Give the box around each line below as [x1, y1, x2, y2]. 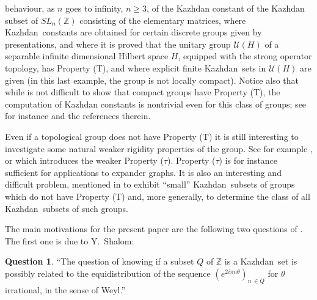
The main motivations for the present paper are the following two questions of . [5, 222, 303, 235]
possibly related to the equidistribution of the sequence [5, 266, 211, 279]
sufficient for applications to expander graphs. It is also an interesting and [5, 166, 282, 178]
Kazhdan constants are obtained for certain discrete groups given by [5, 26, 262, 38]
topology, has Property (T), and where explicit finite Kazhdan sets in [5, 61, 266, 74]
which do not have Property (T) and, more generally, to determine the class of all [5, 189, 310, 202]
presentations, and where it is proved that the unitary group [5, 37, 231, 50]
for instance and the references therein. [5, 109, 151, 122]
